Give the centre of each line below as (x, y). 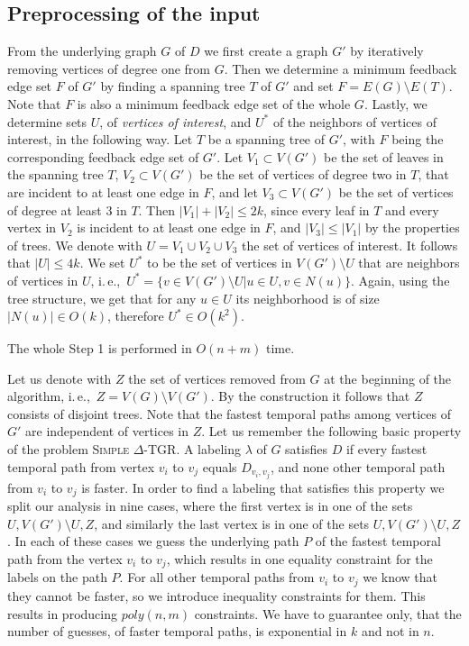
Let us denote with (60, 378)
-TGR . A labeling (192, 449)
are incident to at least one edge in (103, 191)
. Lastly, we (395, 103)
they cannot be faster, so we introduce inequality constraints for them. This (216, 595)
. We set (102, 263)
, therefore (136, 316)
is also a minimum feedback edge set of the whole (214, 103)
